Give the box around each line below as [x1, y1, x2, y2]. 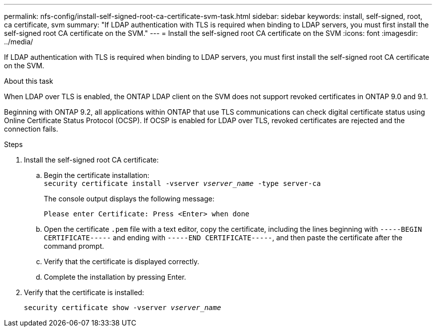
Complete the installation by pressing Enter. [44, 273, 186, 281]
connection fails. [4, 125, 58, 133]
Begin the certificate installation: [44, 171, 150, 179]
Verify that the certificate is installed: [24, 288, 144, 297]
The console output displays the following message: [44, 194, 215, 203]
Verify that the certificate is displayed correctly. [44, 257, 200, 266]
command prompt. [44, 242, 105, 250]
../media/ [4, 37, 33, 46]
